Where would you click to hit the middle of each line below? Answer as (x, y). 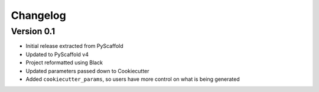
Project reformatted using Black (64, 63)
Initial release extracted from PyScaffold (74, 46)
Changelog (38, 15)
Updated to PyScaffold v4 (57, 54)
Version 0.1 (33, 31)
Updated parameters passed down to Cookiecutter (88, 71)
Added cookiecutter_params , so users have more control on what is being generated (133, 79)
